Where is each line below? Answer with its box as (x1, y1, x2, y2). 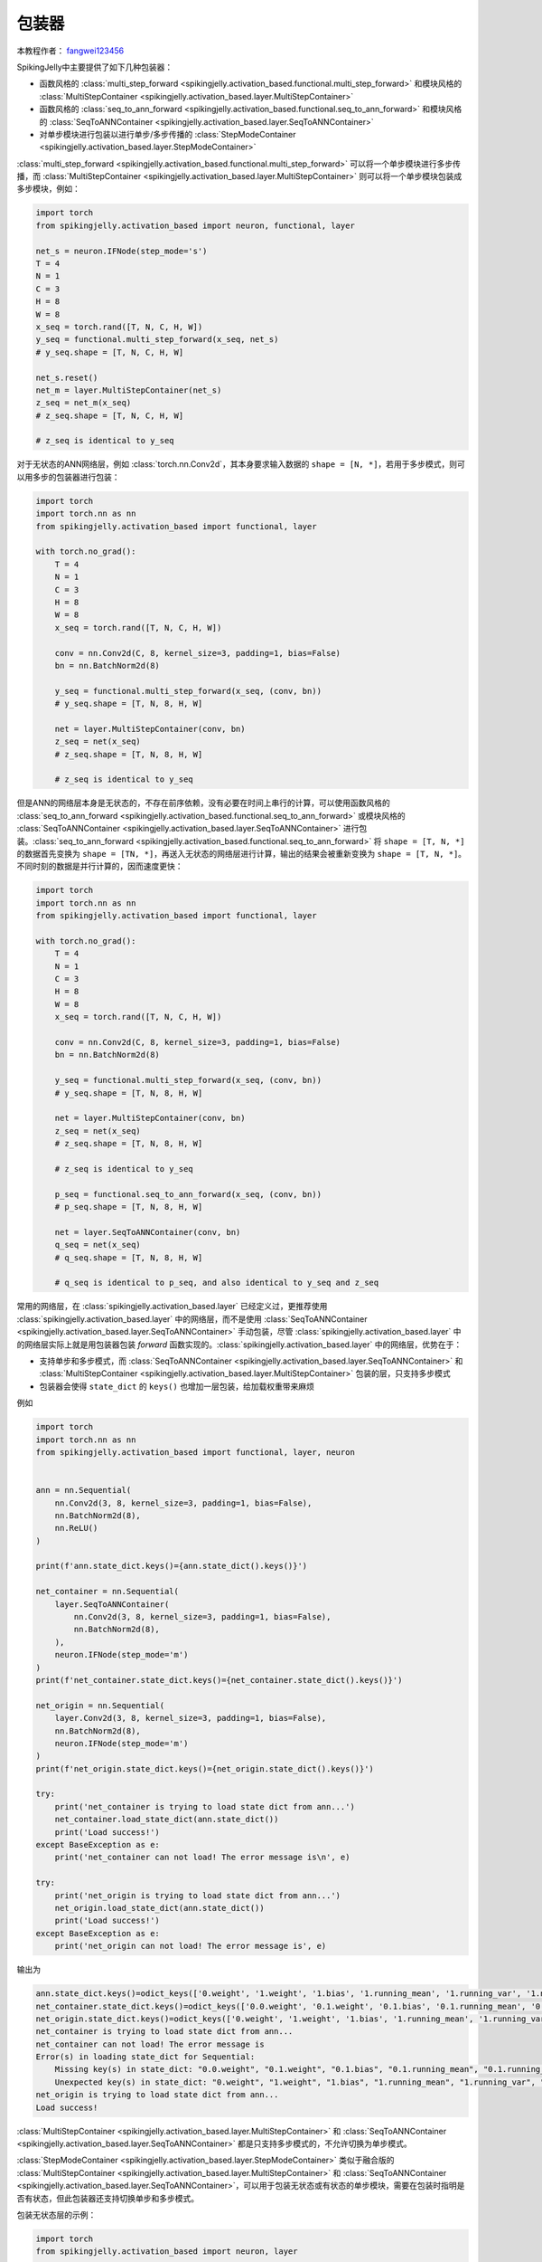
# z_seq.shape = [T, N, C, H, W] (35, 410, 184, 421)
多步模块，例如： (16, 184, 80, 195)
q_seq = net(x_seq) (54, 1240, 142, 1250)
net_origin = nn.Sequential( (35, 1700, 165, 1710)
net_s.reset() (35, 372, 98, 383)
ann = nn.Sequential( (35, 1485, 132, 1496)
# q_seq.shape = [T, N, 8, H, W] (54, 1252, 203, 1262)
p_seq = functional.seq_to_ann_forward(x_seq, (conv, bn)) (54, 1189, 322, 1199)
